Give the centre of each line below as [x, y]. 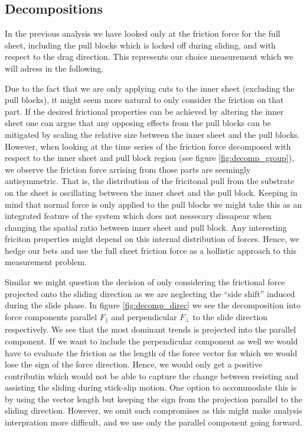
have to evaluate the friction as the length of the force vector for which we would [151, 352]
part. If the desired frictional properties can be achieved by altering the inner [144, 111]
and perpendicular [144, 316]
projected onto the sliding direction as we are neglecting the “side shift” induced [150, 293]
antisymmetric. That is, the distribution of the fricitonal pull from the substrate [150, 181]
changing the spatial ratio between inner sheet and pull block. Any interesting [146, 227]
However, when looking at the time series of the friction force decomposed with [148, 146]
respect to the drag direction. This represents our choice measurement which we [149, 57]
